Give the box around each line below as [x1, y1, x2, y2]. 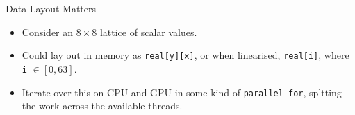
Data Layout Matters [6, 1, 97, 15]
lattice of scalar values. [99, 24, 197, 39]
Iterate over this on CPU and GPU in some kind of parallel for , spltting [22, 85, 342, 99]
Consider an [22, 24, 74, 39]
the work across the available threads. [22, 98, 183, 113]
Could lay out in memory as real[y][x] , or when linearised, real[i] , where [22, 48, 349, 62]
